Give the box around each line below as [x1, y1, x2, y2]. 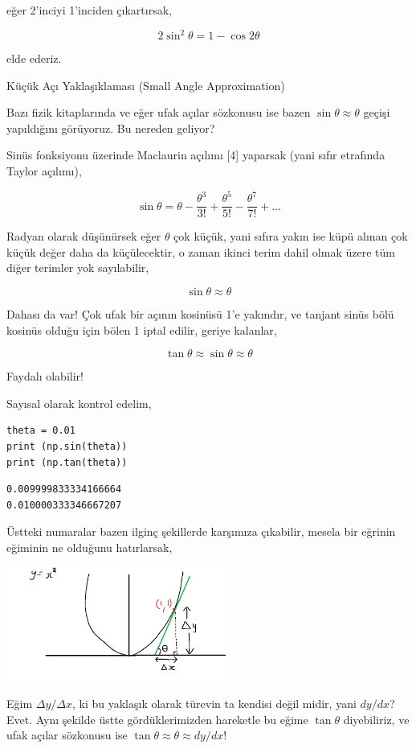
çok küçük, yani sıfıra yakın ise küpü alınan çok [173, 228, 408, 245]
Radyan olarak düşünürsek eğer [6, 228, 161, 245]
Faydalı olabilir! [6, 368, 84, 385]
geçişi [363, 104, 390, 121]
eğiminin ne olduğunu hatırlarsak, [6, 538, 173, 555]
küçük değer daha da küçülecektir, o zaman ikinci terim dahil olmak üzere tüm [6, 243, 395, 260]
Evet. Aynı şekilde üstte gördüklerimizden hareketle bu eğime [6, 710, 308, 727]
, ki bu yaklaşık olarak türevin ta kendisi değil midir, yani [71, 695, 357, 712]
